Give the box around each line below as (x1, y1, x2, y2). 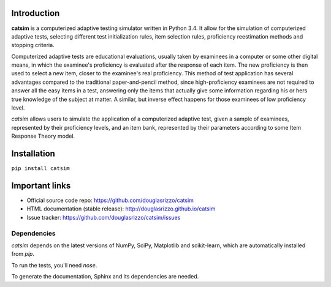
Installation (11, 149, 55, 159)
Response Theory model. (11, 132, 75, 140)
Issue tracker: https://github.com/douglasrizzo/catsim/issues (26, 214, 181, 221)
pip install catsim (11, 165, 70, 172)
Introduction (11, 8, 60, 18)
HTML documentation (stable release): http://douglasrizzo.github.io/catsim (26, 205, 216, 212)
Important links (11, 181, 71, 191)
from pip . (11, 250, 35, 258)
